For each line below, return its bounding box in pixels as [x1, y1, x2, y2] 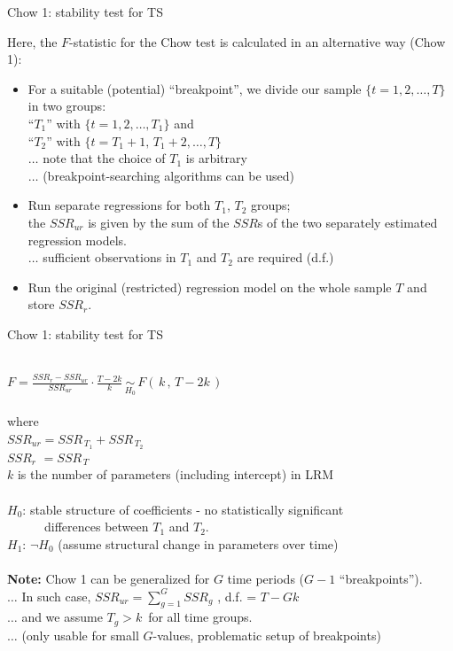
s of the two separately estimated [257, 213, 438, 231]
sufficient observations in [43, 248, 176, 267]
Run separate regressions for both [27, 196, 211, 214]
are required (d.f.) [237, 248, 334, 267]
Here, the [7, 32, 58, 50]
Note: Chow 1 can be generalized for [7, 569, 210, 587]
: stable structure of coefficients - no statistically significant [22, 500, 344, 518]
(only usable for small [21, 625, 139, 644]
